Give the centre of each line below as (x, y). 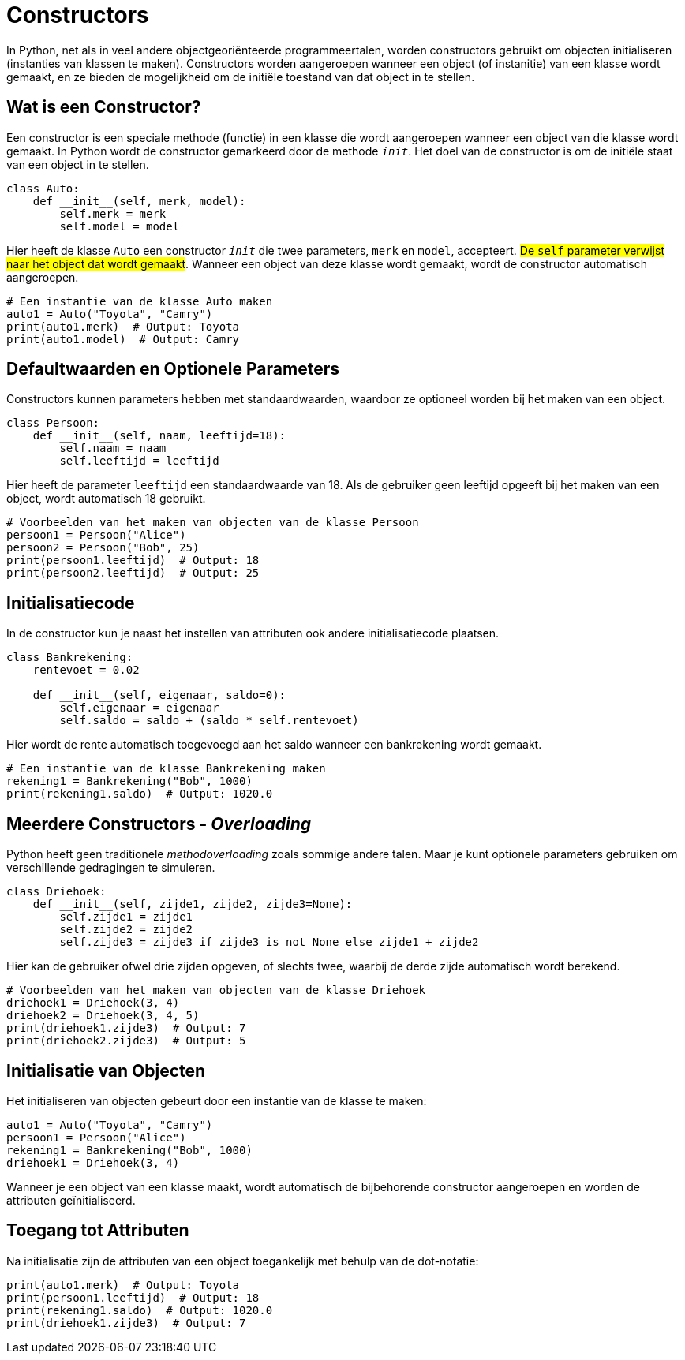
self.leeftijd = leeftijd (139, 461)
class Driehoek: (56, 892)
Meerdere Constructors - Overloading (159, 824)
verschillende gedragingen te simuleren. (111, 868)
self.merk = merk (113, 213)
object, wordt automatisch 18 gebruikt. (106, 499)
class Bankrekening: (70, 658)
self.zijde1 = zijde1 (126, 917)
